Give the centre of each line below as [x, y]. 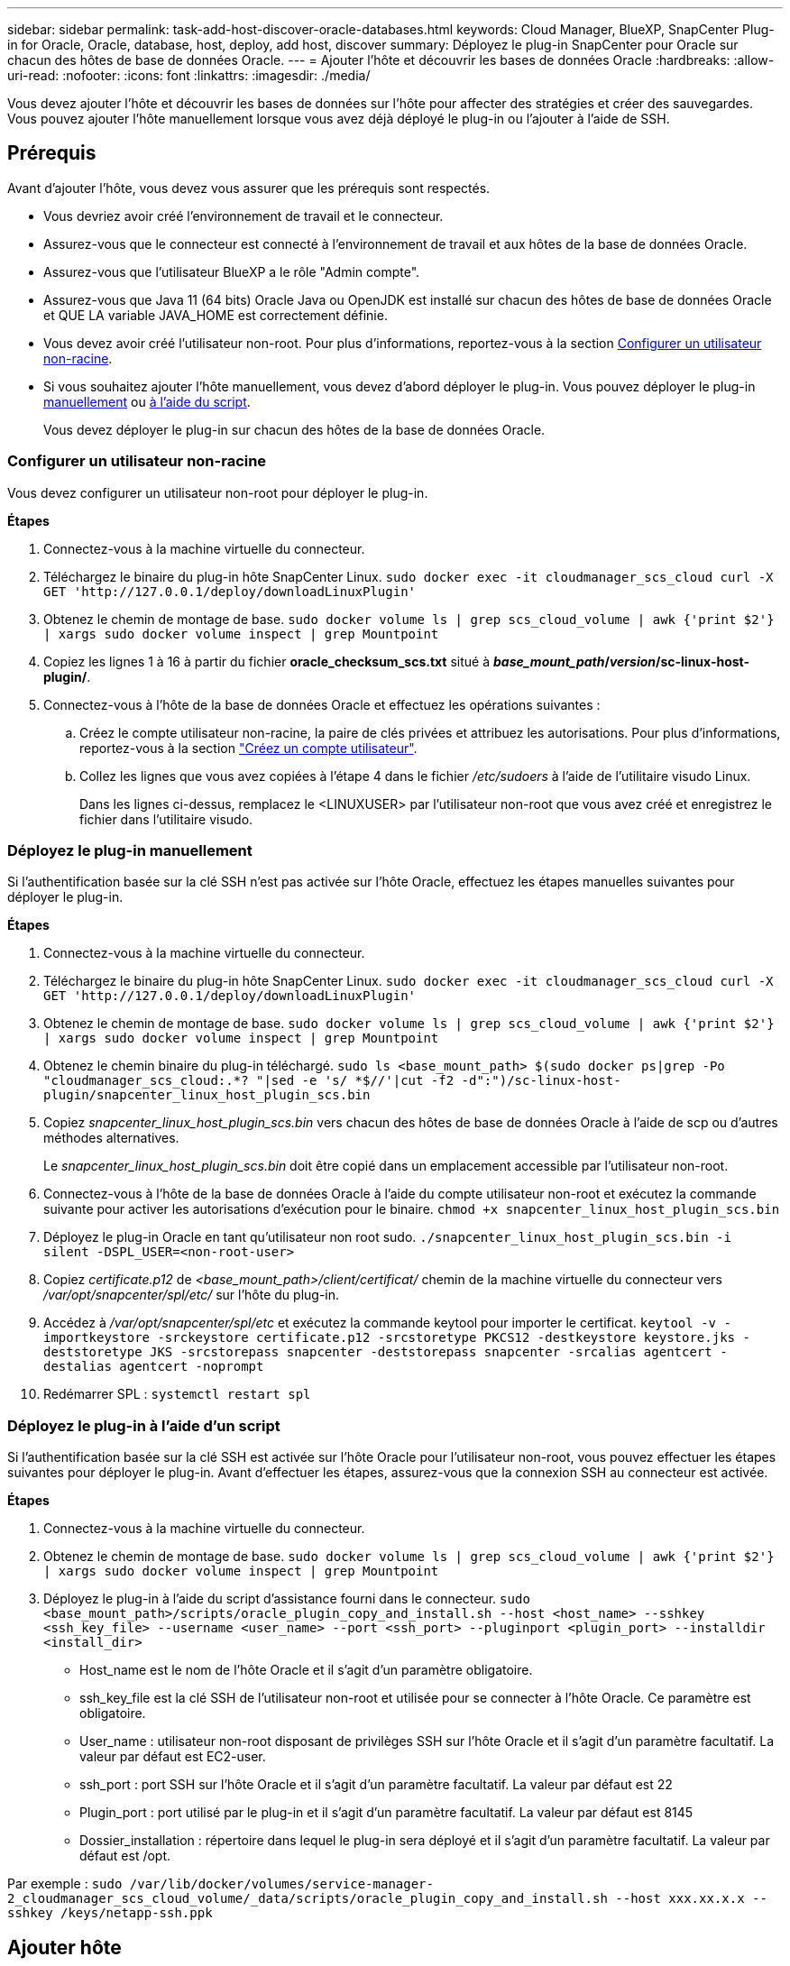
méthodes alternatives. [111, 1138]
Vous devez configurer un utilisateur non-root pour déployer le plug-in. [218, 492]
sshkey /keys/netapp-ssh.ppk [110, 1913]
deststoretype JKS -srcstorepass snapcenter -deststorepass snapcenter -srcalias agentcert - [386, 1352]
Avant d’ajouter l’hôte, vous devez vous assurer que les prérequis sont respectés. [249, 188]
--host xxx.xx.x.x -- [691, 1899]
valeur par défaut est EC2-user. [173, 1757]
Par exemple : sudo [65, 1884]
